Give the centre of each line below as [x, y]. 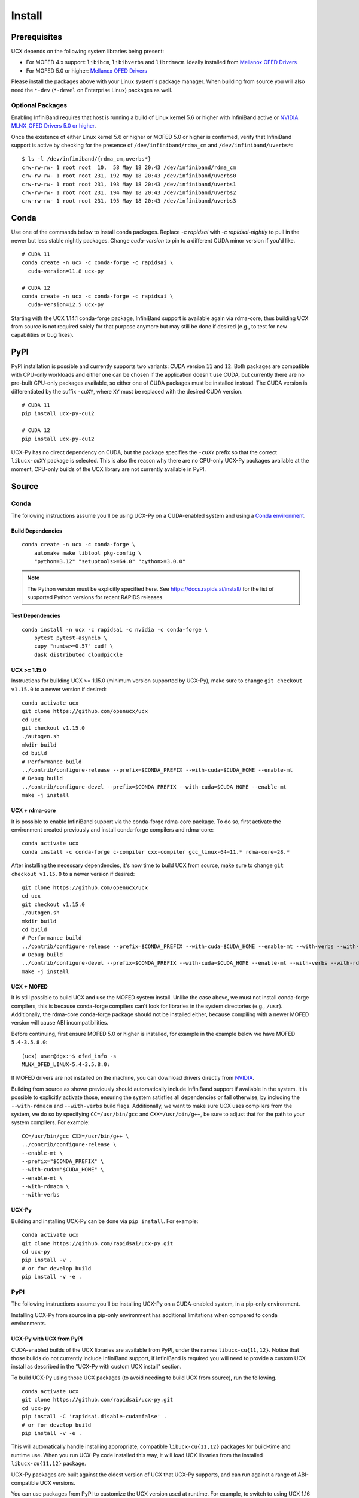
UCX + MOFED [29, 986]
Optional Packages [39, 105]
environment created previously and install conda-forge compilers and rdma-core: [112, 830]
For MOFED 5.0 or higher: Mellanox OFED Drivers [87, 70]
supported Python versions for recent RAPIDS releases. [95, 597]
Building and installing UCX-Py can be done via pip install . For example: [105, 1221]
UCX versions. [58, 1482]
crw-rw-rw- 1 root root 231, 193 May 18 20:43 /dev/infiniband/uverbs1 [129, 184]
